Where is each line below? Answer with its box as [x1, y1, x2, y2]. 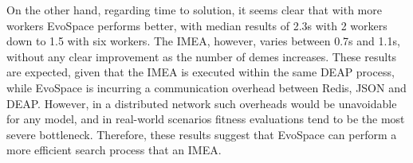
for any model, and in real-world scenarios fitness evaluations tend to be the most [6, 111, 405, 127]
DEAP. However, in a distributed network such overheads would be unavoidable [6, 95, 397, 111]
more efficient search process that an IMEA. [6, 142, 222, 158]
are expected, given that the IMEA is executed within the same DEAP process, [6, 64, 395, 80]
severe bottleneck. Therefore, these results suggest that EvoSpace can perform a [6, 126, 397, 142]
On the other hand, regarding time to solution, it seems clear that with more [6, 2, 382, 17]
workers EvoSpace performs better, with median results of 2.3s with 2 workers [6, 17, 387, 33]
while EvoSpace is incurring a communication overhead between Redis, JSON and [6, 79, 407, 95]
